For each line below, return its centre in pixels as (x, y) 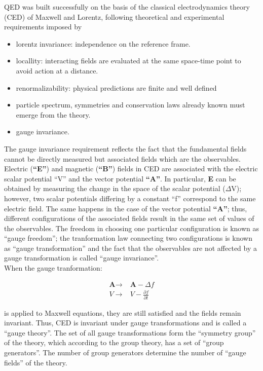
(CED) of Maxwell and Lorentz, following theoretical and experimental (114, 16)
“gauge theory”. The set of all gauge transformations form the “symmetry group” (130, 332)
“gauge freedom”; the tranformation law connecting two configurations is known (128, 238)
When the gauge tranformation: (53, 268)
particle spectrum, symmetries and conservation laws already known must (130, 105)
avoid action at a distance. (57, 70)
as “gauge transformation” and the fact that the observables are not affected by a (130, 248)
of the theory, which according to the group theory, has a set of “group (114, 342)
